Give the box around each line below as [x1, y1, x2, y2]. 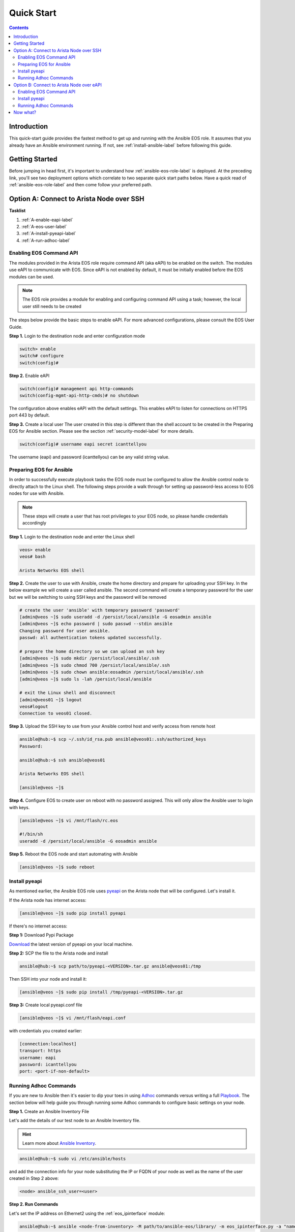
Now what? [13, 109, 36, 115]
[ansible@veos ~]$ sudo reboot [19, 864, 95, 870]
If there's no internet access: [9, 923, 67, 929]
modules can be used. [9, 274, 54, 279]
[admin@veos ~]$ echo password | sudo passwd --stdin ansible [19, 621, 173, 627]
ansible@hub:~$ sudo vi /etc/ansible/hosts [19, 1156, 126, 1162]
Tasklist [9, 207, 26, 214]
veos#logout [19, 704, 49, 710]
